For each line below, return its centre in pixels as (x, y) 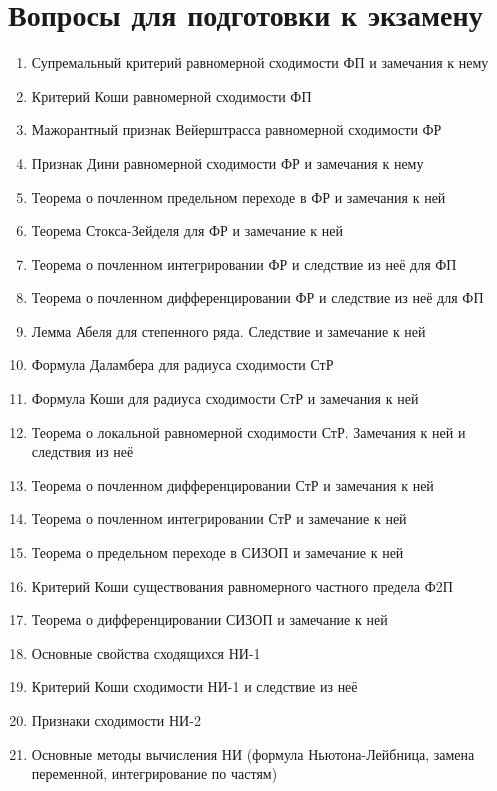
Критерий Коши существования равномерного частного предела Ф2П (242, 585)
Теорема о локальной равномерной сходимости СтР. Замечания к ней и (248, 431)
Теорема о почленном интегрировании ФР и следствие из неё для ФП (244, 263)
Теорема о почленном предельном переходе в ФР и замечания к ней (238, 196)
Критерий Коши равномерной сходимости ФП (171, 95)
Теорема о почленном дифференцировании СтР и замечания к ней (232, 484)
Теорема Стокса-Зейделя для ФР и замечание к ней (187, 230)
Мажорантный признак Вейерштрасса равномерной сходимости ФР (236, 129)
